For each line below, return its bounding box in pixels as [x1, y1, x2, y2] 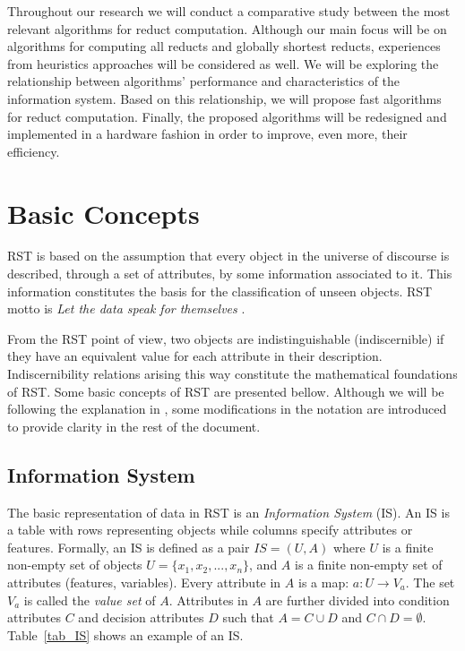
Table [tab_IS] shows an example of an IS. [7, 625, 244, 644]
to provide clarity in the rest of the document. [7, 416, 261, 435]
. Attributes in [168, 590, 248, 609]
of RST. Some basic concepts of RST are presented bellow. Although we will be [7, 381, 444, 400]
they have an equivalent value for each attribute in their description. [7, 347, 383, 365]
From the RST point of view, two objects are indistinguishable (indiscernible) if [7, 329, 444, 347]
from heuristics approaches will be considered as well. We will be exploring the [7, 54, 439, 73]
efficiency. [7, 141, 60, 160]
